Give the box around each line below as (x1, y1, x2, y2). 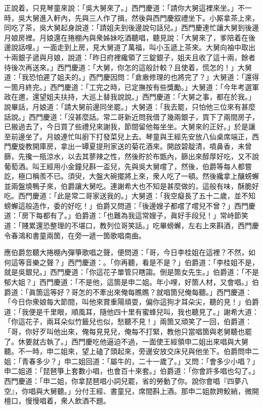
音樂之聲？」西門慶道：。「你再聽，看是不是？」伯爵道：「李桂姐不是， (25, 257, 259, 267)
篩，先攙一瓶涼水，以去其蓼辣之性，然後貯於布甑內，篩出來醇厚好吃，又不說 (4, 150, 259, 161)
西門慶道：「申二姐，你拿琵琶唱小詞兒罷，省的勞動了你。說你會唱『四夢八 (4, 375, 248, 386)
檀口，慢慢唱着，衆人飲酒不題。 (4, 395, 110, 406)
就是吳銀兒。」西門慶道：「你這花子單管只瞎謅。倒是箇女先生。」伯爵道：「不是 (4, 267, 259, 277)
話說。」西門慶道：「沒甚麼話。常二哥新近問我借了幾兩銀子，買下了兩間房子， (4, 111, 259, 122)
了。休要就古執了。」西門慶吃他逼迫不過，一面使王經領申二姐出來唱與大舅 (4, 336, 248, 346)
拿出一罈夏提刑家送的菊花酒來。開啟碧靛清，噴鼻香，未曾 (60, 141, 252, 151)
